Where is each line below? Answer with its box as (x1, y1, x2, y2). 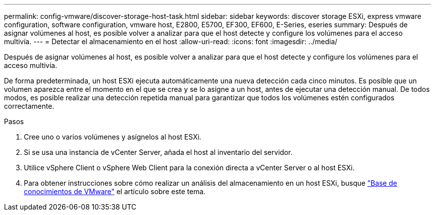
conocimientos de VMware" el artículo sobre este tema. (24, 187, 206, 196)
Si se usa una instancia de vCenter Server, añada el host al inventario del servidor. (24, 148, 292, 156)
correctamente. (4, 102, 54, 110)
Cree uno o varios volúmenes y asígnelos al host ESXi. (24, 133, 202, 141)
